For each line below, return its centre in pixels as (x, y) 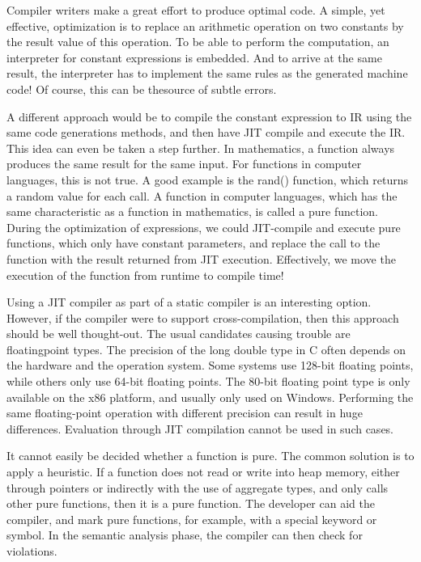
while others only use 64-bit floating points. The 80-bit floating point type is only (208, 381)
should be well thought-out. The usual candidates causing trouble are (179, 334)
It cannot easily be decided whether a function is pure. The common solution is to (210, 456)
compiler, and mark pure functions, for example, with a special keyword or (192, 519)
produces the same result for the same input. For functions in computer (184, 164)
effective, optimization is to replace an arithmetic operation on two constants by (205, 25)
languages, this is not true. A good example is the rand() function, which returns (208, 179)
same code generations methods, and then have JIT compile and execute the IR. (206, 132)
